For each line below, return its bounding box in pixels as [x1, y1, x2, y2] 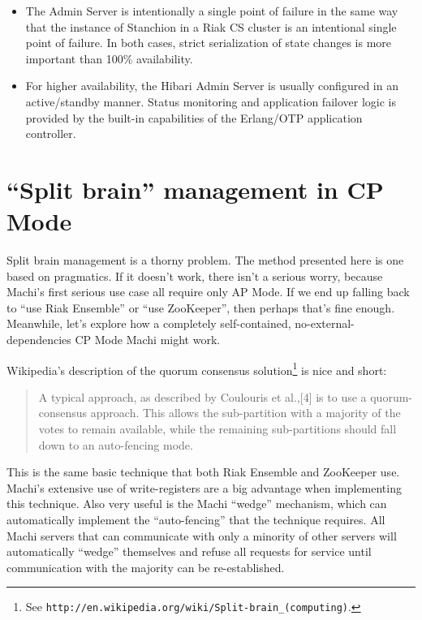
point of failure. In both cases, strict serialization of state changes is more [25, 34, 392, 51]
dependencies [6, 331, 71, 348]
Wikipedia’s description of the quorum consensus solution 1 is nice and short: [6, 359, 387, 378]
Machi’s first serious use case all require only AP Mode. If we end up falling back [6, 283, 410, 300]
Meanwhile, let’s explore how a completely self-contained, [6, 315, 291, 332]
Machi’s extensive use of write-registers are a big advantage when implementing [6, 479, 402, 496]
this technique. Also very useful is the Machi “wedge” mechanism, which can [6, 495, 387, 512]
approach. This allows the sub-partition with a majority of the [90, 404, 401, 421]
